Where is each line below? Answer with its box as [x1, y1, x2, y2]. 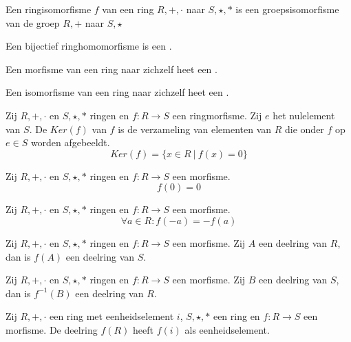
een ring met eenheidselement [49, 309, 174, 323]
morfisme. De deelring [6, 322, 98, 336]
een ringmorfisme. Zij [172, 108, 262, 122]
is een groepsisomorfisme [235, 2, 339, 16]
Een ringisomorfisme [6, 2, 92, 16]
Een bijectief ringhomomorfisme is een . [6, 39, 172, 53]
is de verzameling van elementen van [118, 121, 272, 136]
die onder [285, 121, 324, 136]
